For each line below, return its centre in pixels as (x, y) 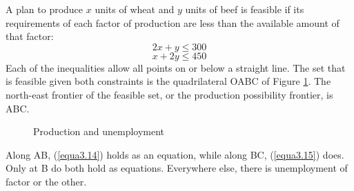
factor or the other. (46, 181)
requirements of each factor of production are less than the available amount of (173, 22)
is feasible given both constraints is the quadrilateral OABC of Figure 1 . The (168, 81)
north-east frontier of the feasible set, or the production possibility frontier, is (169, 94)
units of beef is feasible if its (245, 9)
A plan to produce (45, 9)
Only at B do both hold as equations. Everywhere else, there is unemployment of (177, 168)
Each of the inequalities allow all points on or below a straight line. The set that (176, 67)
